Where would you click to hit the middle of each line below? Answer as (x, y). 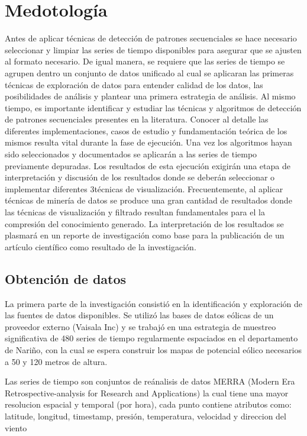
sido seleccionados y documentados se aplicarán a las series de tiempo (131, 154)
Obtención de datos (66, 278)
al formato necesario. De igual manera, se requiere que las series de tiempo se (145, 61)
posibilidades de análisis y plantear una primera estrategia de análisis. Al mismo (150, 96)
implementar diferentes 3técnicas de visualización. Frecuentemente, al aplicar (144, 188)
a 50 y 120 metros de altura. (56, 361)
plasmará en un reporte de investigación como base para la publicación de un (145, 235)
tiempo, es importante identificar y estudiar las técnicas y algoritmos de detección (153, 107)
